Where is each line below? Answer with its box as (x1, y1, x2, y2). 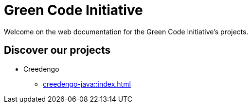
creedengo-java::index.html (43, 79, 131, 88)
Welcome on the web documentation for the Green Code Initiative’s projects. (4, 27, 249, 36)
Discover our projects (4, 44, 111, 57)
